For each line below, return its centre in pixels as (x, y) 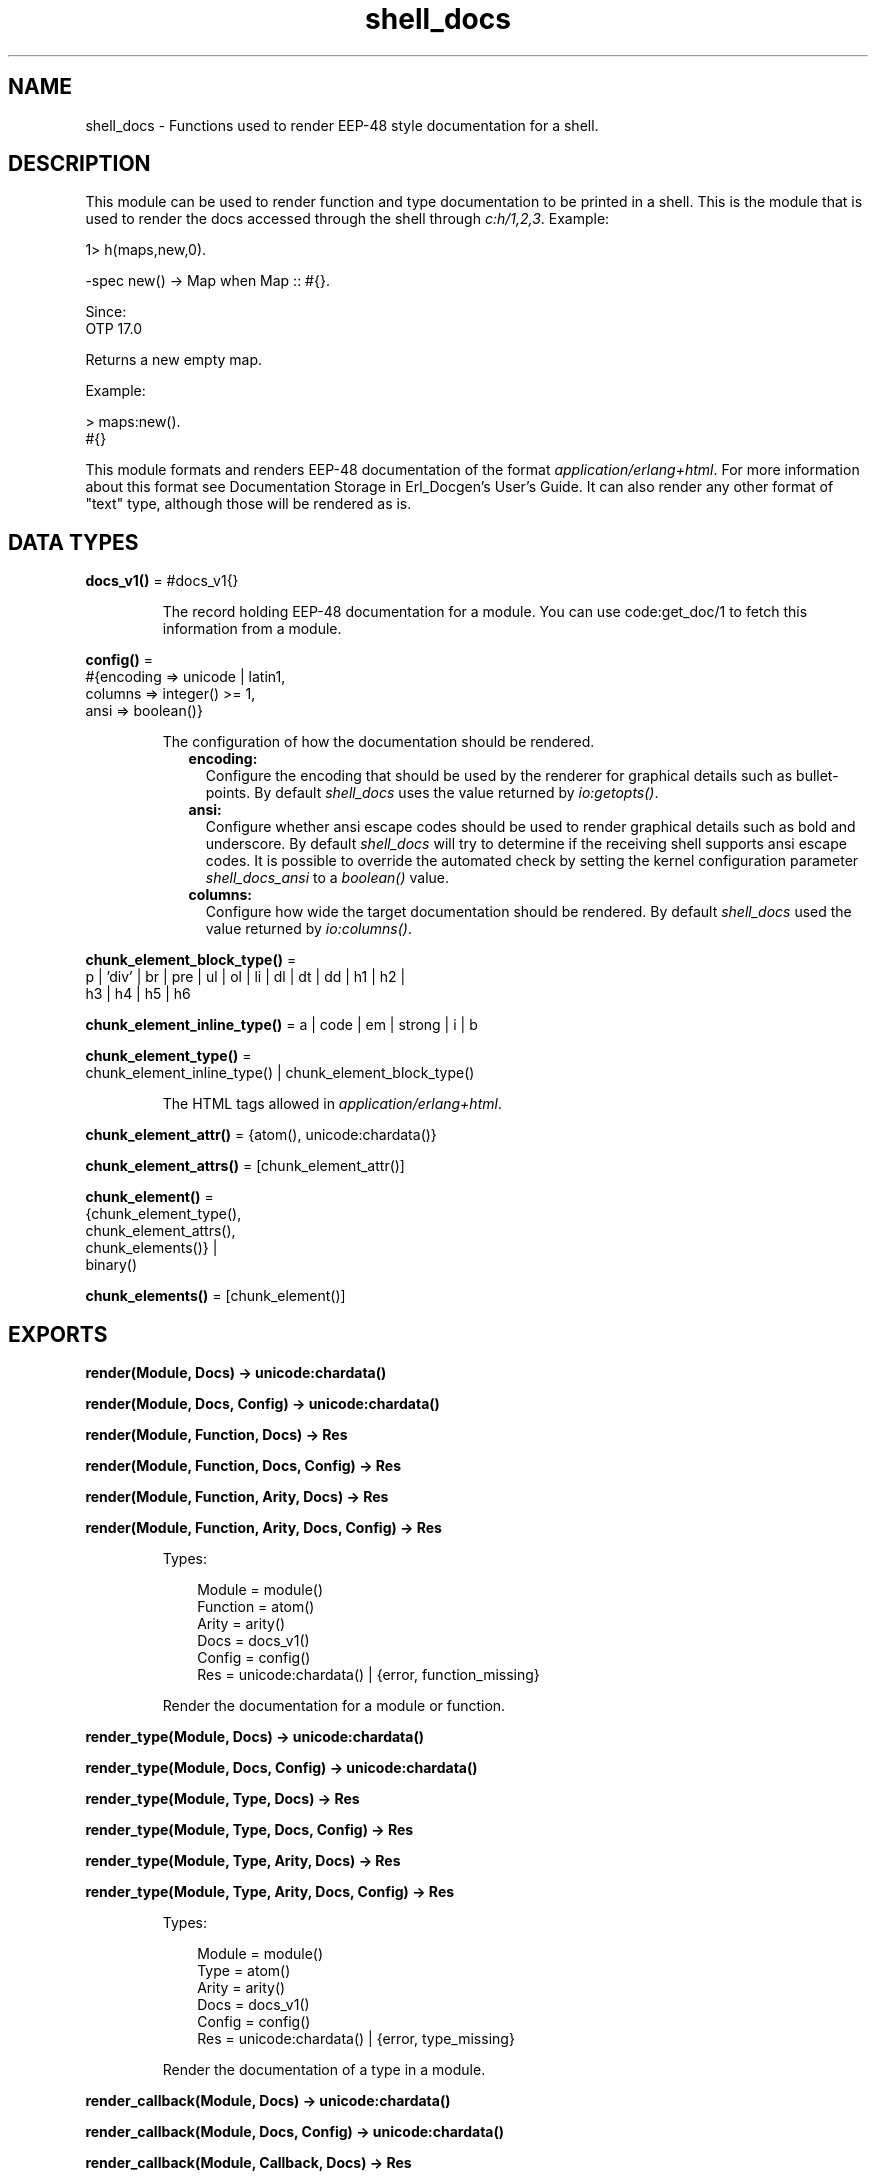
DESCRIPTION (79, 164)
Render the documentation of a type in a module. (324, 2070)
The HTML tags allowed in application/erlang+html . (332, 1104)
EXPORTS (58, 1334)
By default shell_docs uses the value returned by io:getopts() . (456, 793)
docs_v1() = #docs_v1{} (162, 581)
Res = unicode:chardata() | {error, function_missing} (368, 1675)
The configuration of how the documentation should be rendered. (378, 742)
